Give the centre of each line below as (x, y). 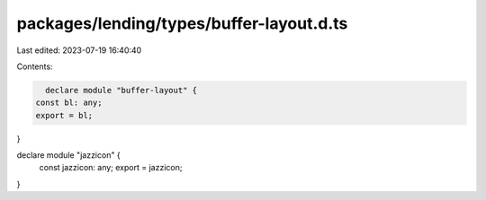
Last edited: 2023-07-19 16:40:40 (79, 50)
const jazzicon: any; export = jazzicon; (111, 168)
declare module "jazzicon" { (68, 155)
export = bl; (64, 115)
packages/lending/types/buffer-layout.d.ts (182, 23)
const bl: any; (69, 103)
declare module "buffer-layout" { (121, 90)
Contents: (35, 66)
